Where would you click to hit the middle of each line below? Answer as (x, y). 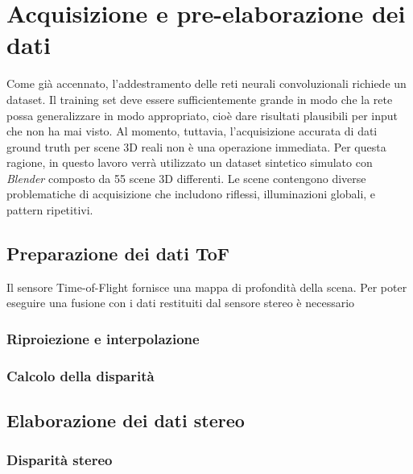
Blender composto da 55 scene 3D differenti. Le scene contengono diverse (186, 178)
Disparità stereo (60, 460)
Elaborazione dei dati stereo (126, 420)
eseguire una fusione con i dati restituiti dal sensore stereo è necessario (181, 303)
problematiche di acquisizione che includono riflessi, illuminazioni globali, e (191, 194)
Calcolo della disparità (81, 375)
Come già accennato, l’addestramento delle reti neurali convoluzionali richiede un (206, 83)
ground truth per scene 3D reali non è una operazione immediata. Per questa (196, 146)
